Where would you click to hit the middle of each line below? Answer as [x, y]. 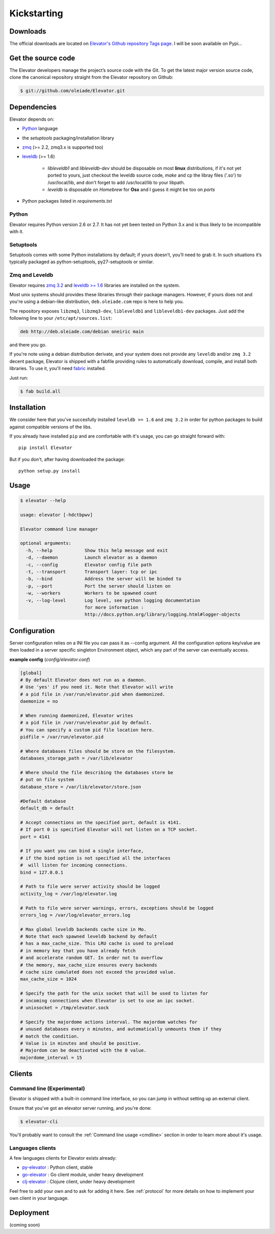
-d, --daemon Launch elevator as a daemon [91, 558]
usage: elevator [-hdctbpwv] [57, 515]
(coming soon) [25, 1225]
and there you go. [28, 345]
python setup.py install [49, 471]
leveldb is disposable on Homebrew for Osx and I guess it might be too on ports [131, 189]
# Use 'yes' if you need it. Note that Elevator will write [97, 687]
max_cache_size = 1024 [48, 979]
